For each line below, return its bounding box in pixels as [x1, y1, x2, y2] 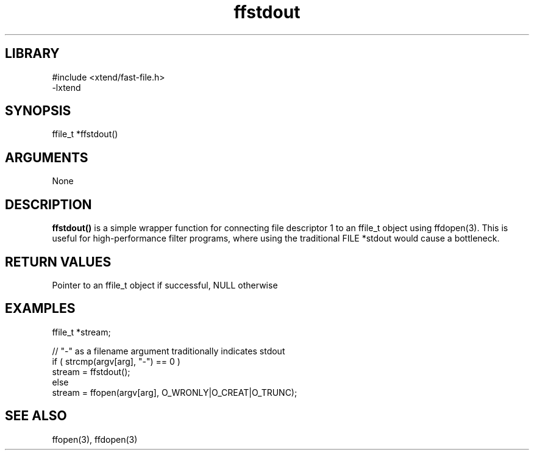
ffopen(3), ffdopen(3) [52, 434, 138, 445]
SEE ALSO [5, 408, 67, 424]
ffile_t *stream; [52, 326, 111, 337]
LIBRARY [5, 46, 60, 62]
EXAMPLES [5, 301, 76, 317]
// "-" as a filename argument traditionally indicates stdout [52, 345, 285, 356]
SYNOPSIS [5, 103, 71, 119]
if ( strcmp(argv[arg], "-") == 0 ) [52, 356, 180, 367]
